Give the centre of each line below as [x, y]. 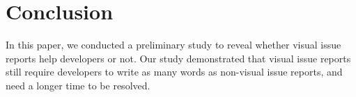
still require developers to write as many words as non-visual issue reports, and [174, 72]
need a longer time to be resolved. [78, 85]
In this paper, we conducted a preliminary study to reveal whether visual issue [173, 45]
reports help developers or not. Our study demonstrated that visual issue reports [178, 58]
